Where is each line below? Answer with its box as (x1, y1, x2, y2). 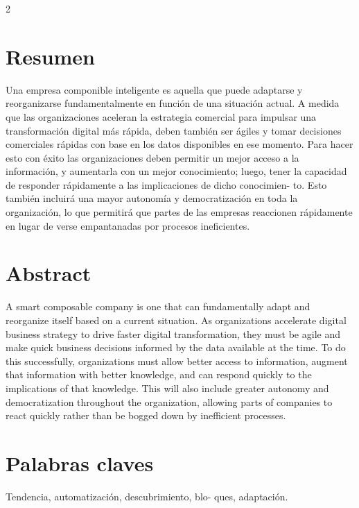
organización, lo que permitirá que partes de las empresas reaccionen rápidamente (6, 205, 353, 219)
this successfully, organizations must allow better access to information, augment (6, 353, 348, 368)
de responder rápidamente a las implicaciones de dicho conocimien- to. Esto (6, 177, 327, 192)
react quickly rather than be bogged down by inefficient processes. (6, 408, 286, 423)
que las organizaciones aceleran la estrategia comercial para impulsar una (6, 109, 317, 124)
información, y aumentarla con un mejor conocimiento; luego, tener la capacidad (6, 164, 347, 178)
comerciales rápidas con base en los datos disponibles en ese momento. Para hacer (6, 137, 353, 151)
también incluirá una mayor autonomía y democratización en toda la (6, 191, 298, 205)
